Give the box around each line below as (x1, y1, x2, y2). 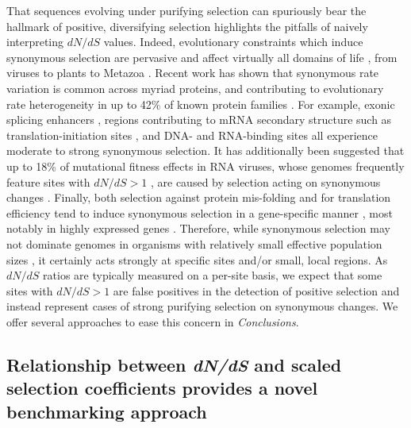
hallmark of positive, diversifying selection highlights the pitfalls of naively (6, 17, 368, 34)
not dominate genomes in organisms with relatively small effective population (6, 235, 382, 252)
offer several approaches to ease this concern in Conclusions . (6, 313, 299, 330)
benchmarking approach (6, 399, 207, 423)
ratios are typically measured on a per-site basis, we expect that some (43, 267, 382, 283)
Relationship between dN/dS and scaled (6, 352, 342, 376)
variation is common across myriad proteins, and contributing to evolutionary (6, 79, 384, 96)
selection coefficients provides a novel (6, 376, 318, 400)
